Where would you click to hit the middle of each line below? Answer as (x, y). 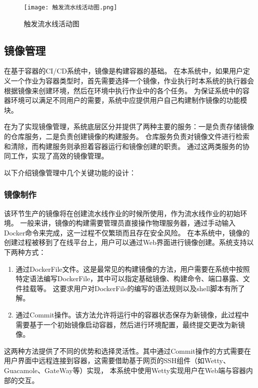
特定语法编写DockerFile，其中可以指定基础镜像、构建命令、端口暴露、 (129, 278)
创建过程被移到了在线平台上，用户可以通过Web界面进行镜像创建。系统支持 (126, 242)
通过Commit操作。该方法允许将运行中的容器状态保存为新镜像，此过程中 (132, 314)
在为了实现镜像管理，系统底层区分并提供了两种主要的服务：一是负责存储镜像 (129, 126)
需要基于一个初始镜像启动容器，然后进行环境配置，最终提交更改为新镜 (130, 324)
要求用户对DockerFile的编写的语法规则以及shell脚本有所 (149, 288)
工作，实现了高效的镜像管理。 (59, 156)
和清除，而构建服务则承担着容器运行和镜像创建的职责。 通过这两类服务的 (123, 146)
